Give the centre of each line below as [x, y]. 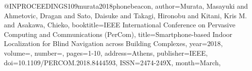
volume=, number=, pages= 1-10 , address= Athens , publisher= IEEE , [106, 53]
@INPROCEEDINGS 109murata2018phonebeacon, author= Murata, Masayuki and [126, 6]
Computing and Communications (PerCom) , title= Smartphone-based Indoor [118, 34]
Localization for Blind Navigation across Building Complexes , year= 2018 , [113, 43]
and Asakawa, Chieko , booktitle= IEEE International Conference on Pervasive [120, 25]
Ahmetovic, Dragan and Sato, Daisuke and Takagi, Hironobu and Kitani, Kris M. [126, 15]
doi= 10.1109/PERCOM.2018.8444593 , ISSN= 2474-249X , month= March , [112, 62]
